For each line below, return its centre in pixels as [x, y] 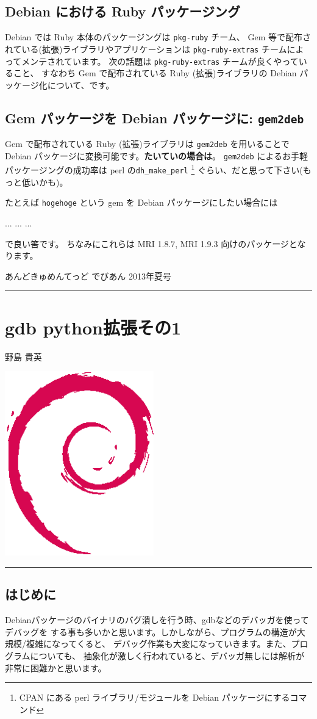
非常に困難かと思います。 [56, 667]
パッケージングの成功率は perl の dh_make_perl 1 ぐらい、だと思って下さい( [154, 169]
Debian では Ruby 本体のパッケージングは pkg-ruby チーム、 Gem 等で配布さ [158, 37]
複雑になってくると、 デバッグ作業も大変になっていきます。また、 [158, 644]
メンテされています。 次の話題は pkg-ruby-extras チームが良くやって [160, 61]
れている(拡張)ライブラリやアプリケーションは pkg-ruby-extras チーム [146, 49]
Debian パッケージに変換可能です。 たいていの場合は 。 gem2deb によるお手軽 [156, 155]
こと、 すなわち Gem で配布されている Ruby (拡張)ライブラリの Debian [155, 73]
